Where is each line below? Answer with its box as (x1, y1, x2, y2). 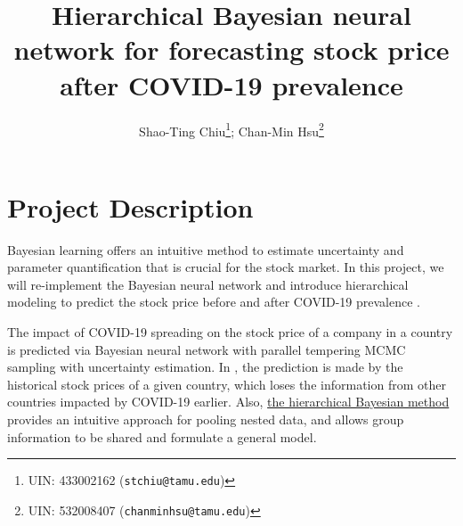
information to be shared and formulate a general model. (7, 427, 317, 446)
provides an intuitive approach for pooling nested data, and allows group (7, 410, 404, 429)
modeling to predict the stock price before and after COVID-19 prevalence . (7, 292, 421, 311)
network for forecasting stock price (13, 31, 450, 68)
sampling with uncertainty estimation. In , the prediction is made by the (7, 358, 403, 376)
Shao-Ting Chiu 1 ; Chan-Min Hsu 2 (139, 119, 324, 140)
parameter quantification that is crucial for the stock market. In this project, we (7, 258, 444, 276)
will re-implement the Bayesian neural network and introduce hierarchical (7, 275, 409, 293)
